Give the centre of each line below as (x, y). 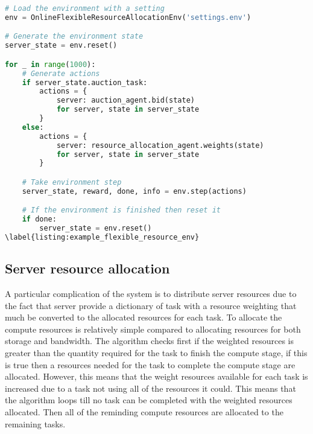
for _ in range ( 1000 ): (50, 64)
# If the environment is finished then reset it (121, 210)
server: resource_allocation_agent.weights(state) (160, 145)
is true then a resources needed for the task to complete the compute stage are (150, 364)
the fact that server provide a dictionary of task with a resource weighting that (151, 305)
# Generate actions (61, 73)
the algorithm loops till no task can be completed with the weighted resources (149, 400)
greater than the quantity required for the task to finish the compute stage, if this (156, 353)
